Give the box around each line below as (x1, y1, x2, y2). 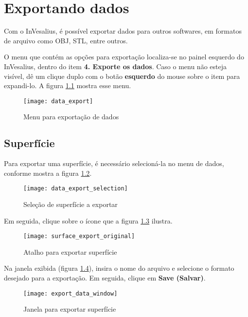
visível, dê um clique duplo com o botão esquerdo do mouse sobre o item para (4, 71, 240, 81)
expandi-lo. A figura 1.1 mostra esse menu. (4, 80, 131, 91)
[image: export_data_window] (23, 290, 118, 297)
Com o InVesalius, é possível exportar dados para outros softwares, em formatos (4, 26, 242, 36)
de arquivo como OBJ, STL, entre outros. (4, 35, 128, 45)
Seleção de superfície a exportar (23, 199, 118, 209)
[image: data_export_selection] (23, 185, 128, 192)
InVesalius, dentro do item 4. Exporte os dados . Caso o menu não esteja (4, 61, 227, 71)
